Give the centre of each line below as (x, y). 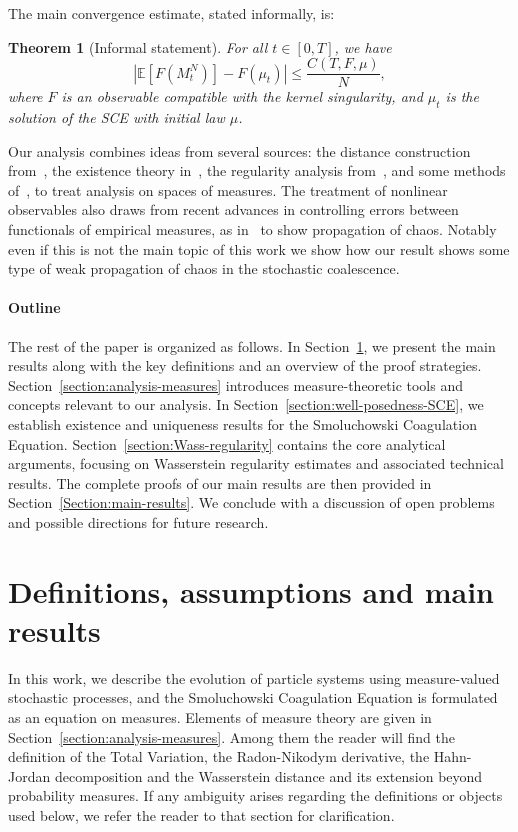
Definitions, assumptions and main (251, 590)
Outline (34, 307)
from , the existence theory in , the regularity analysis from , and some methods (257, 170)
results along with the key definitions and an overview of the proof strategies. (245, 365)
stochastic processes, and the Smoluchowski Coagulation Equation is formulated (253, 697)
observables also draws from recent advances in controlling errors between (233, 209)
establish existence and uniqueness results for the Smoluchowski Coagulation (242, 423)
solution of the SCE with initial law (116, 117)
